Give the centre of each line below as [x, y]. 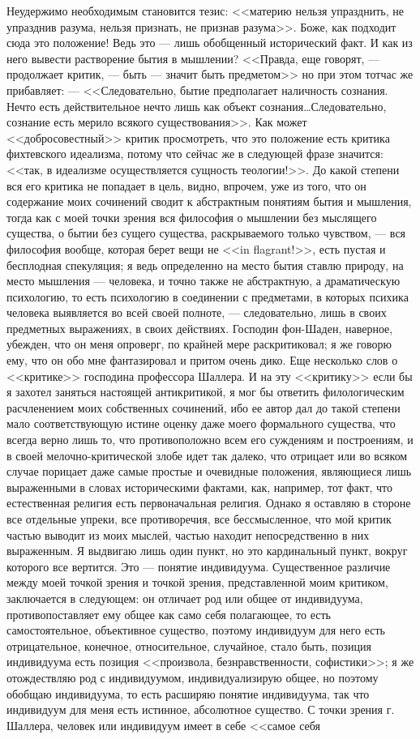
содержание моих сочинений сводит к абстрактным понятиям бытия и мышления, [209, 201]
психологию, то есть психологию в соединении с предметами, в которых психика [208, 296]
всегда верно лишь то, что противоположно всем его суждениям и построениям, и [210, 440]
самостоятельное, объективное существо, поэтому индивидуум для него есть [196, 630]
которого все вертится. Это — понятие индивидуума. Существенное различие [199, 566]
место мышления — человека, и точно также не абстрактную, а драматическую [204, 281]
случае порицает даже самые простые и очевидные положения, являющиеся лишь [209, 471]
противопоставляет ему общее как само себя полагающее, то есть [169, 614]
